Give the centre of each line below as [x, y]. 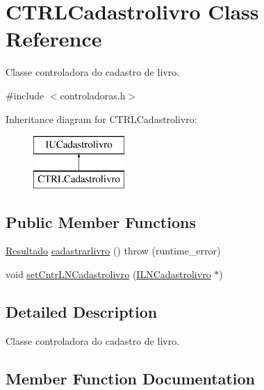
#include [25, 95]
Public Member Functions [101, 221]
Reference [54, 39]
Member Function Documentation [131, 378]
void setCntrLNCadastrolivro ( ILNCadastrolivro [108, 274]
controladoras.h [93, 95]
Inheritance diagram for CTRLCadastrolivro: [101, 119]
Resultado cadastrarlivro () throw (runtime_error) [113, 251]
